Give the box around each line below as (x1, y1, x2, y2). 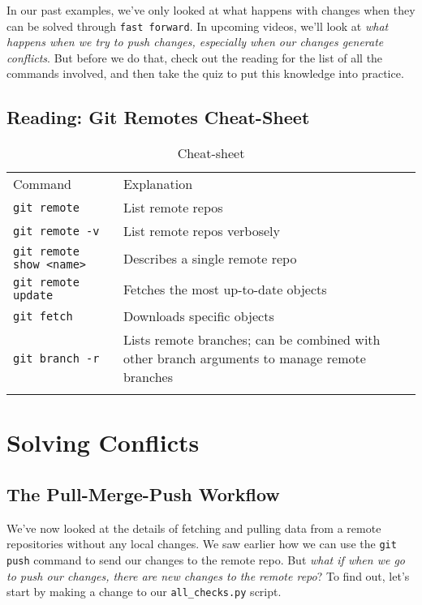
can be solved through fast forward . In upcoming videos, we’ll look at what (6, 17, 389, 34)
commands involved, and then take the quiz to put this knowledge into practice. (6, 65, 404, 82)
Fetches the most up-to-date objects (123, 279, 327, 298)
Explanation (123, 174, 193, 194)
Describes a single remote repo (123, 248, 297, 268)
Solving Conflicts (6, 426, 200, 459)
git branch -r (13, 351, 100, 365)
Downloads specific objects (123, 307, 274, 326)
